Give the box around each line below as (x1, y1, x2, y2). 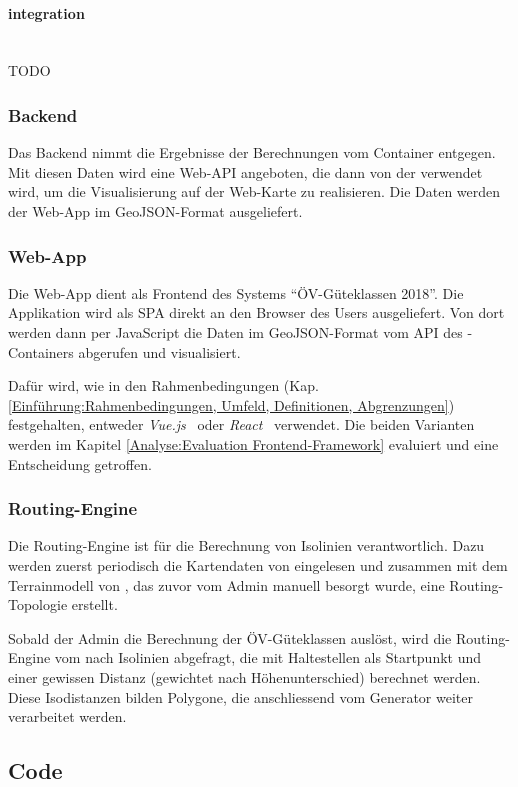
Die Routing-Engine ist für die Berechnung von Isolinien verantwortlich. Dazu (8, 535, 485, 556)
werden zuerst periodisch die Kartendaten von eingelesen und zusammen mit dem (8, 554, 508, 575)
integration (8, 2, 85, 23)
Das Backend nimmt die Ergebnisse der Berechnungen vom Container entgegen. (8, 142, 496, 163)
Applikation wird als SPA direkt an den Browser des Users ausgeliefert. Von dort (8, 302, 505, 323)
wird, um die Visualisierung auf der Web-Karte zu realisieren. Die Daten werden (8, 181, 501, 202)
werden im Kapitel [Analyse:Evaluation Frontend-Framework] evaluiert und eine (8, 433, 499, 454)
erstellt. (71, 594, 118, 615)
